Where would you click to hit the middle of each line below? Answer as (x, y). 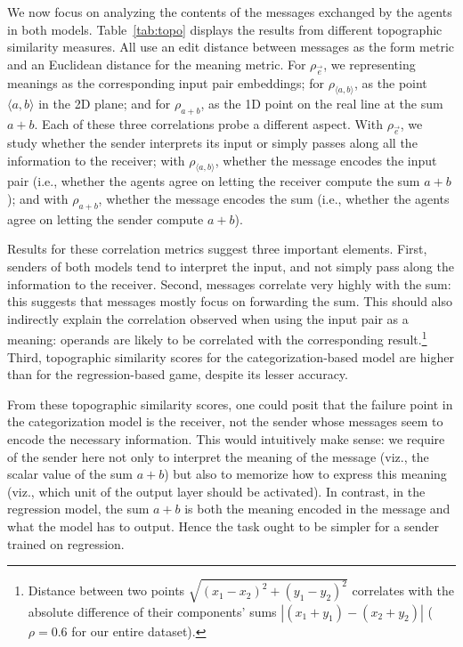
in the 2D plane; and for (105, 104)
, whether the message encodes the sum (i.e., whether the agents (274, 198)
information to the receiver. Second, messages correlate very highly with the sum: (229, 283)
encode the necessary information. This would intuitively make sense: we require (226, 438)
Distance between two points (106, 590)
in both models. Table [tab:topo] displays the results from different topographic (225, 29)
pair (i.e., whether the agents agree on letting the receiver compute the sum (214, 181)
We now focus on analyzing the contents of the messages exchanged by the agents (230, 12)
